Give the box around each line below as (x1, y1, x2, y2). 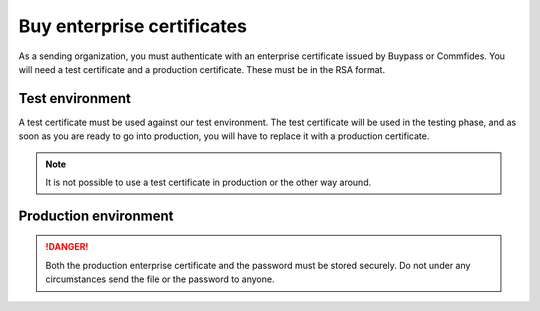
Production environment (18, 207, 174, 224)
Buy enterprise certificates (18, 15, 247, 37)
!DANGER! (45, 241, 89, 253)
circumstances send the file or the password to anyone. (45, 273, 275, 285)
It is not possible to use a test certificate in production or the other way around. (45, 176, 372, 189)
